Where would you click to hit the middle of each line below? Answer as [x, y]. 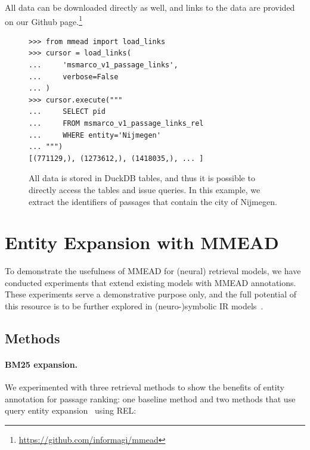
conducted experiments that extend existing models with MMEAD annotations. [151, 282]
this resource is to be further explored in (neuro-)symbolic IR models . [134, 306]
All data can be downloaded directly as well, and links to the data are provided [150, 7]
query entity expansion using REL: [71, 410]
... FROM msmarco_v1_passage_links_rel [116, 123]
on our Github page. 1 [44, 20]
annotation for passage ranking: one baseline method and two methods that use [150, 398]
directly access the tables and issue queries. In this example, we [145, 189]
